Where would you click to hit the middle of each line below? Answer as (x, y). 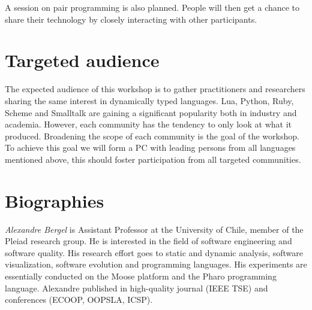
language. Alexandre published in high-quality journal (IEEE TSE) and (136, 288)
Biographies (55, 200)
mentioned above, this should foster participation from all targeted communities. (153, 159)
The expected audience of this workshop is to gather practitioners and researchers (155, 89)
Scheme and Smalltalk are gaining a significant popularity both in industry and (151, 112)
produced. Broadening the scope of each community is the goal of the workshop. (152, 136)
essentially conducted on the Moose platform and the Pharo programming (141, 276)
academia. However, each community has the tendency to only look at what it (148, 124)
